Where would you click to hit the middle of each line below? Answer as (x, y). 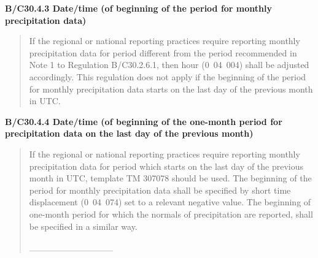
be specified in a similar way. (83, 226)
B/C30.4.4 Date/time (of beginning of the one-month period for (144, 121)
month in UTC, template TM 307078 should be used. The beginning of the (170, 178)
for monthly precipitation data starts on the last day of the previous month (171, 89)
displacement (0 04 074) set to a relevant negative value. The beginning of (170, 202)
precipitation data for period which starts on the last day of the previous (166, 166)
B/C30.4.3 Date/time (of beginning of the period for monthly (138, 8)
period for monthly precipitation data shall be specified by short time (160, 190)
